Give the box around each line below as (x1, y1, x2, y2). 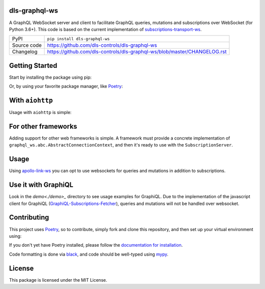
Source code (12, 42, 42, 49)
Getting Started (9, 61, 57, 70)
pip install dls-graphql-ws (47, 36, 110, 41)
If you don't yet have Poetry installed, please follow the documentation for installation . (9, 242, 183, 248)
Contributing (9, 213, 49, 222)
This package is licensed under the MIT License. (9, 277, 107, 283)
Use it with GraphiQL (9, 181, 74, 189)
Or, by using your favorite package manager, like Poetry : (9, 84, 123, 89)
